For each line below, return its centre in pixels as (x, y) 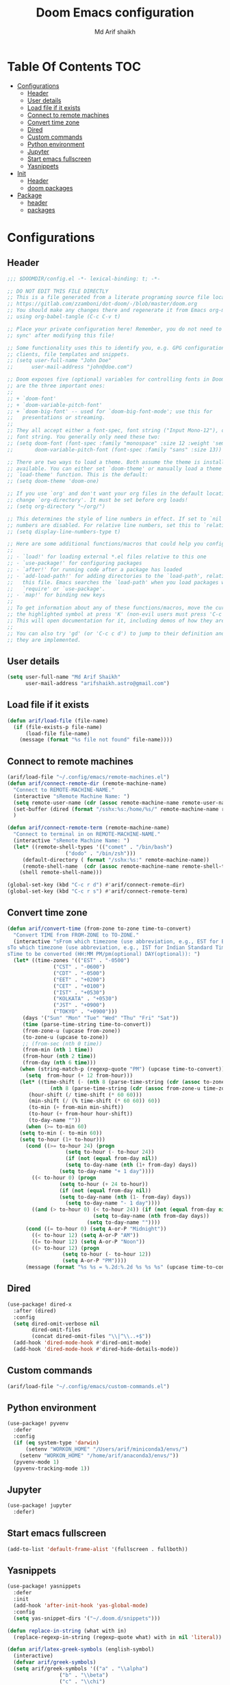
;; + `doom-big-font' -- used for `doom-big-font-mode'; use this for (110, 411)
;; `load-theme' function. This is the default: (78, 475)
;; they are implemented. (44, 640)
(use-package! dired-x (39, 1304)
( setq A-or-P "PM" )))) (94, 1261)
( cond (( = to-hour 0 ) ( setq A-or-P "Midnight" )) (96, 1229)
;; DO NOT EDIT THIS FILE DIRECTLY (58, 291)
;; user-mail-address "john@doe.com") (70, 367)
